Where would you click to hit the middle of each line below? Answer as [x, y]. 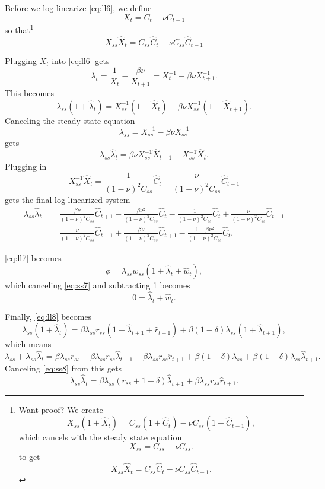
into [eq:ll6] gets [81, 60]
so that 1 [19, 29]
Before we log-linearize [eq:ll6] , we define [78, 8]
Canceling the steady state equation [70, 120]
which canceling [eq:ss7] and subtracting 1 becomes [98, 285]
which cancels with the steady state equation [100, 437]
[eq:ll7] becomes [33, 257]
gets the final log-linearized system [68, 199]
